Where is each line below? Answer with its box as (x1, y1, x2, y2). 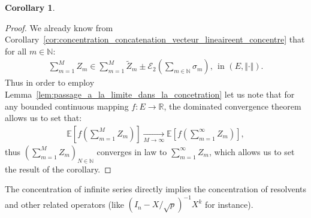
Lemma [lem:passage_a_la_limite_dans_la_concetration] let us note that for (5, 88, 295, 100)
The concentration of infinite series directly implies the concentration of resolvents (5, 183, 307, 195)
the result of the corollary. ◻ (5, 162, 111, 175)
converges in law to (96, 145, 167, 158)
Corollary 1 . (5, 1, 55, 13)
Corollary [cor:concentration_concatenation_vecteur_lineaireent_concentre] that (5, 33, 305, 46)
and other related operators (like (5, 198, 124, 210)
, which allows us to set (209, 145, 295, 158)
